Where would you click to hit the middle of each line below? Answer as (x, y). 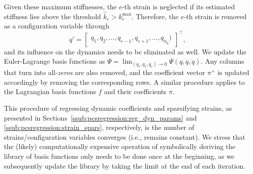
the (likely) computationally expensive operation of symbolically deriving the (120, 146)
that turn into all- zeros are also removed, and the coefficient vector (105, 72)
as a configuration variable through (57, 26)
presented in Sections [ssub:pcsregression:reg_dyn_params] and (100, 117)
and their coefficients (135, 91)
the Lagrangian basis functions (50, 91)
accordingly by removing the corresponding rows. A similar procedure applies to (125, 82)
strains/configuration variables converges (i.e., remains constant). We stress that (125, 137)
